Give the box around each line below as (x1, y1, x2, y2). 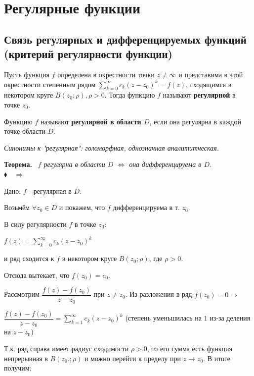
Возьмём (4, 202, 30, 213)
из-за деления (210, 313, 251, 323)
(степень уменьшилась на (125, 313, 202, 323)
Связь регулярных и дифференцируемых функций (4, 31, 247, 47)
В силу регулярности (4, 218, 67, 229)
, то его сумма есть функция (147, 343, 232, 353)
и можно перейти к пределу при (84, 353, 181, 363)
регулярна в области (43, 159, 105, 169)
